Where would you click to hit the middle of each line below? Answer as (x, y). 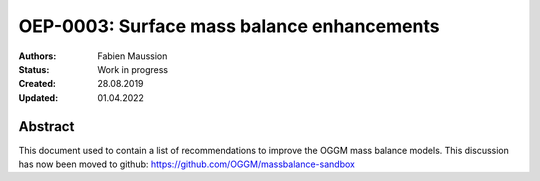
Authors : (37, 56)
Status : (34, 69)
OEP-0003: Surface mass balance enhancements (229, 26)
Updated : (38, 97)
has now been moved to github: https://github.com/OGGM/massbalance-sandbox (186, 164)
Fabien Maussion (132, 56)
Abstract (46, 126)
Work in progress (133, 69)
